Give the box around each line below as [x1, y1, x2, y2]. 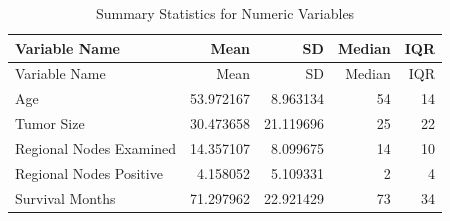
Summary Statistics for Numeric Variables [95, 3, 355, 23]
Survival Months [15, 187, 116, 208]
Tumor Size [15, 113, 85, 134]
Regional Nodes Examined [15, 137, 177, 158]
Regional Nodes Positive [15, 162, 163, 183]
